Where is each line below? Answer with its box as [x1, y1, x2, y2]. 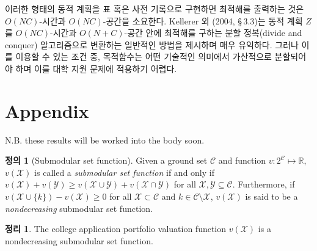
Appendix [5, 98, 89, 123]
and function [218, 154, 266, 167]
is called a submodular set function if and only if [34, 166, 214, 178]
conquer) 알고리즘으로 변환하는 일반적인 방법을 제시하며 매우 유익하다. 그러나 [5, 38, 299, 51]
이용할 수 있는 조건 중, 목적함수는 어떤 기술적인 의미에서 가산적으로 [15, 50, 272, 63]
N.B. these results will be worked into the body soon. [5, 133, 205, 146]
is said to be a [245, 190, 298, 203]
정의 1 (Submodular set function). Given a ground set [5, 154, 208, 167]
